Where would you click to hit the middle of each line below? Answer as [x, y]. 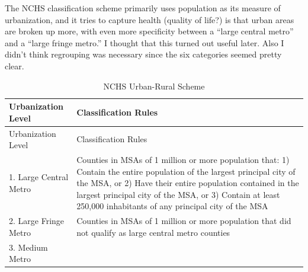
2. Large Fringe [37, 221]
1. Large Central [39, 177]
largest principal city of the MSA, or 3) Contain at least [178, 194]
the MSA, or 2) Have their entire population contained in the [188, 183]
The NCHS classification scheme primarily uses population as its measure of [143, 8]
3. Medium [28, 247]
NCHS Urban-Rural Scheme [154, 86]
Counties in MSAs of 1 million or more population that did [184, 221]
